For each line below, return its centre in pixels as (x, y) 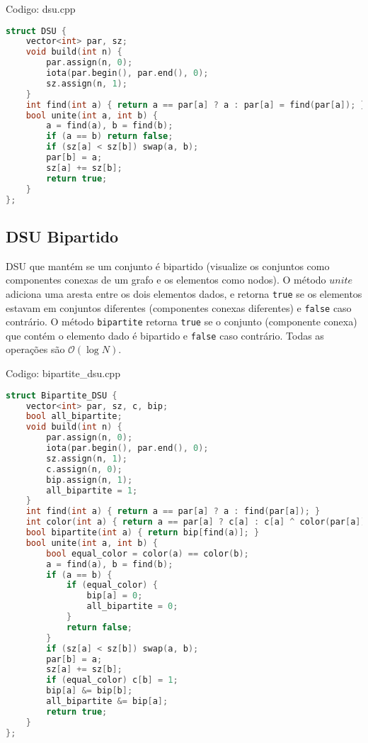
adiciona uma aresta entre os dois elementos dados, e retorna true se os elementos (184, 293)
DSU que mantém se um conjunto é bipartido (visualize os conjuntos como (168, 266)
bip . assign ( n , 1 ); (90, 480)
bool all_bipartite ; (74, 417)
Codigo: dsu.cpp (41, 9)
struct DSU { (36, 31)
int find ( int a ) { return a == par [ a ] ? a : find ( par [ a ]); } (173, 512)
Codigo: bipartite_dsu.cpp (63, 373)
